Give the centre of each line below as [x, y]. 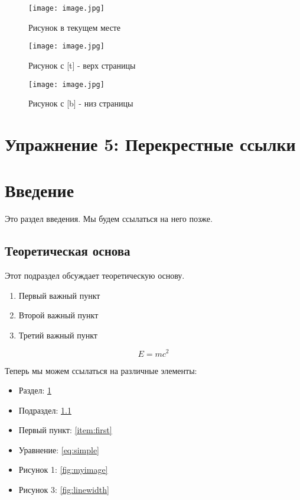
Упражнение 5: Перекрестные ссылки [150, 143]
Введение [40, 190]
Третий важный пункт [58, 335]
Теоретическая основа [68, 251]
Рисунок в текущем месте [74, 27]
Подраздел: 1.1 [45, 410]
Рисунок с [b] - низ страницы [81, 103]
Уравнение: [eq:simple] [59, 449]
